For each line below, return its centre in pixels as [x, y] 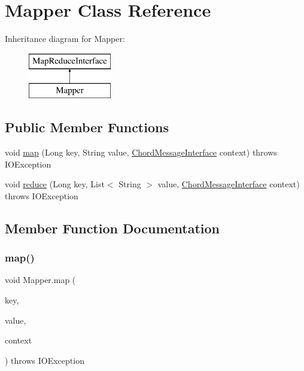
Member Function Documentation [113, 228]
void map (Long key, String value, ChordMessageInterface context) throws [141, 152]
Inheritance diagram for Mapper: [65, 39]
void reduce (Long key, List [55, 184]
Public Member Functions [87, 127]
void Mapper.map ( [40, 280]
